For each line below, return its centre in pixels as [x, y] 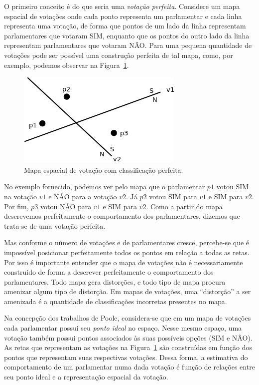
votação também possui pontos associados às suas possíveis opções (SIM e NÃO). [128, 337]
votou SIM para [173, 196]
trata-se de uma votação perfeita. [55, 225]
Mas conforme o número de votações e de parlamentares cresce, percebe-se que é [127, 242]
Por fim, [16, 206]
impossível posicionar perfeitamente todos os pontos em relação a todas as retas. [127, 252]
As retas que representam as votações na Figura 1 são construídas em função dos [128, 347]
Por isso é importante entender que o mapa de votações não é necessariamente [124, 262]
